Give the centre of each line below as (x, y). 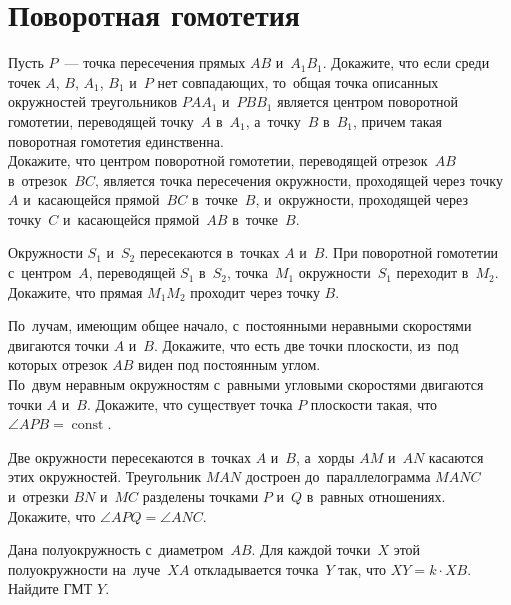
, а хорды (325, 456)
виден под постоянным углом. (229, 364)
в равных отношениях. (376, 496)
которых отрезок (58, 364)
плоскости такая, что (374, 403)
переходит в (432, 272)
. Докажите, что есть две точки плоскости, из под (306, 344)
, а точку (273, 120)
